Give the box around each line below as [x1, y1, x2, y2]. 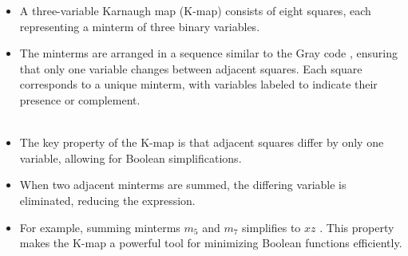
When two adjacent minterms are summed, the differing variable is [19, 176, 347, 193]
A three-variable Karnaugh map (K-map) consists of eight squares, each [19, 2, 371, 18]
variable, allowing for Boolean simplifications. [19, 149, 242, 166]
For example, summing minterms [19, 219, 180, 235]
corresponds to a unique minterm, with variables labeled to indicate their [19, 76, 378, 93]
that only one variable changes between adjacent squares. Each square [19, 60, 362, 77]
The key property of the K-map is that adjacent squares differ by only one [19, 134, 384, 151]
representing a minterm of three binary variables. [19, 18, 260, 34]
